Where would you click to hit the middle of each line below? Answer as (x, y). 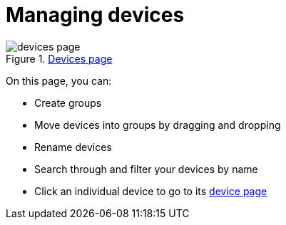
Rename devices (73, 147)
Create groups (68, 103)
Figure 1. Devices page (59, 58)
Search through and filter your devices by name (146, 169)
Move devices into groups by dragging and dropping (158, 125)
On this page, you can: (59, 80)
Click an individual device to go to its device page (151, 191)
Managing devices (95, 15)
